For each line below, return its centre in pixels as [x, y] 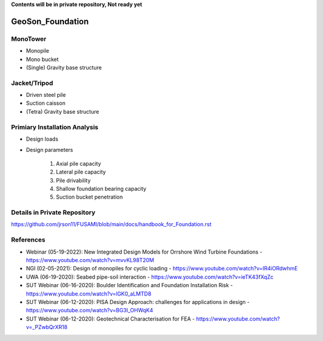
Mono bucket [42, 59]
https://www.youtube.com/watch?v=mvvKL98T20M [90, 260]
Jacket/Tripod [32, 83]
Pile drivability [73, 180]
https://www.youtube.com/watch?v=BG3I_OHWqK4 [90, 310]
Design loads [42, 139]
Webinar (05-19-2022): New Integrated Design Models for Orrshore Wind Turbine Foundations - [144, 252]
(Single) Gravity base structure [64, 67]
